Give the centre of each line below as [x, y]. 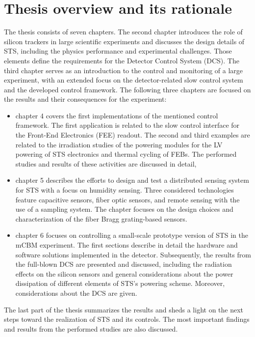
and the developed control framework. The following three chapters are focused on [127, 89]
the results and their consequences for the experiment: [85, 99]
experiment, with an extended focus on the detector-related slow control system [124, 80]
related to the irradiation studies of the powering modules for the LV [119, 144]
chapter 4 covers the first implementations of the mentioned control [117, 115]
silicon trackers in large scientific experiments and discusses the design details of [124, 41]
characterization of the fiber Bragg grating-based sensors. [101, 218]
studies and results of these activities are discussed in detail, [106, 163]
